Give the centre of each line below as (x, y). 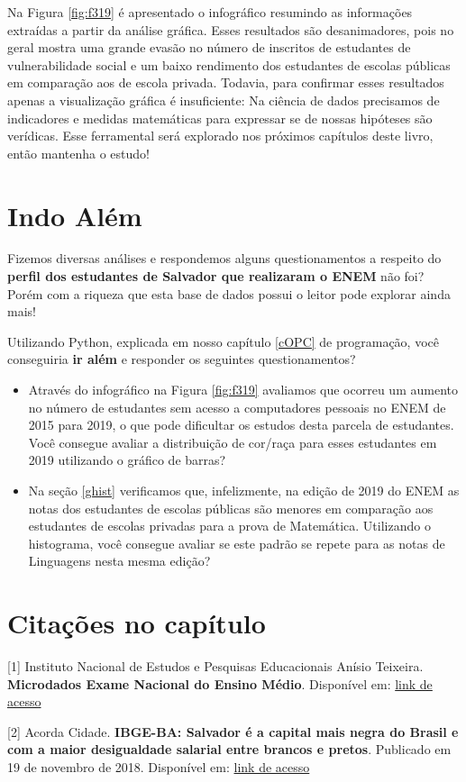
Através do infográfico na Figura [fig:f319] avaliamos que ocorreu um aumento (243, 390)
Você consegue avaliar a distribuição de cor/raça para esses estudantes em (233, 442)
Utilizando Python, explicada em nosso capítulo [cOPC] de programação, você (223, 341)
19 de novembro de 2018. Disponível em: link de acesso (159, 767)
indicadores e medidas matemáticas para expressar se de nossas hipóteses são (220, 118)
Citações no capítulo (137, 623)
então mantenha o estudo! (78, 153)
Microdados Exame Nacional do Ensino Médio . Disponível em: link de (220, 683)
